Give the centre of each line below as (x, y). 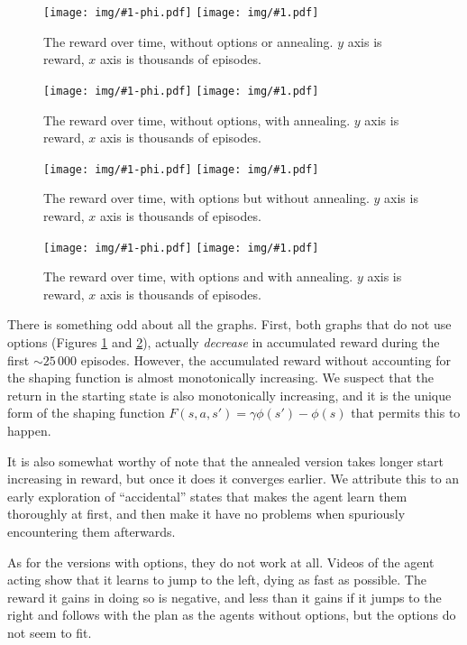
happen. (29, 430)
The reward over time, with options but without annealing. (206, 198)
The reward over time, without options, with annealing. (197, 120)
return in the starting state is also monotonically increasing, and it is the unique (229, 395)
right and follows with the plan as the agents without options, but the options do (232, 615)
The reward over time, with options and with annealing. (198, 276)
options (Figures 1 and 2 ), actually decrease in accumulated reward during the (224, 341)
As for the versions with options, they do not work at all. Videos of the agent (221, 562)
